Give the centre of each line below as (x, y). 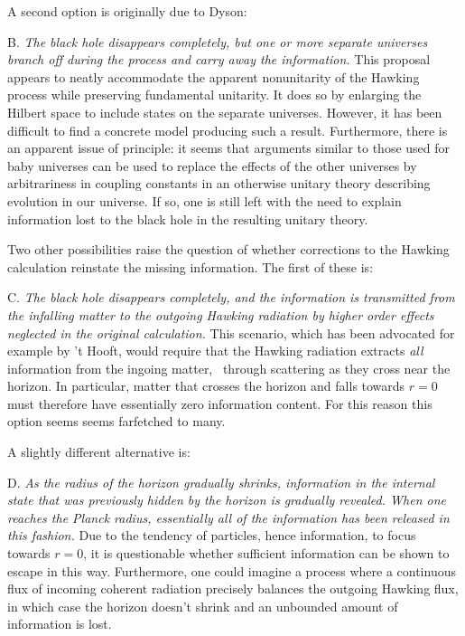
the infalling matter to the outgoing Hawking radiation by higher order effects (221, 314)
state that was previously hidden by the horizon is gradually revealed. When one (227, 500)
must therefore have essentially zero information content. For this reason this (220, 403)
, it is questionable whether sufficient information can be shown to (266, 553)
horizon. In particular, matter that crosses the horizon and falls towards (206, 386)
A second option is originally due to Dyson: (127, 11)
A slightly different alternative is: (99, 452)
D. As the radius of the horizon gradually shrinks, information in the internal (221, 482)
